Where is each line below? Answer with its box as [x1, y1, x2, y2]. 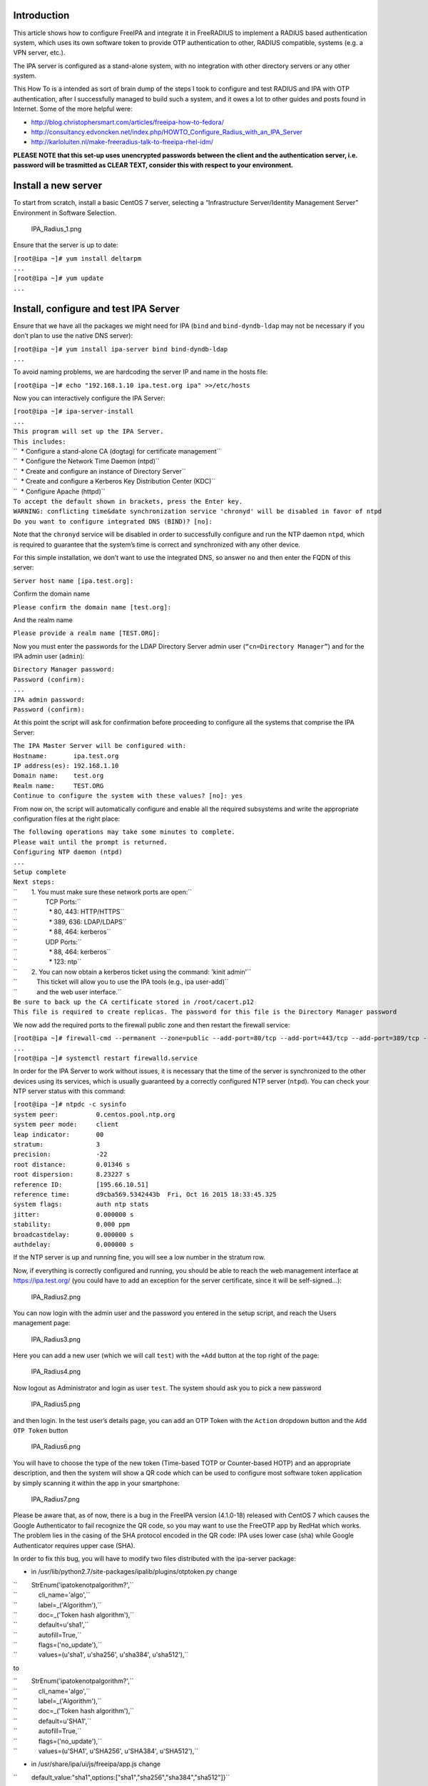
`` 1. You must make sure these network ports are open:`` [13, 887, 193, 896]
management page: [13, 1319, 71, 1327]
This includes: [13, 437, 67, 446]
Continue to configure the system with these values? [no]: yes [13, 792, 243, 800]
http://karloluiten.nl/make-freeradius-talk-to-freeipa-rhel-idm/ [31, 138, 214, 146]
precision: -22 [13, 1150, 108, 1159]
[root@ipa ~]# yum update [13, 274, 104, 282]
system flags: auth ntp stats [13, 1200, 149, 1209]
